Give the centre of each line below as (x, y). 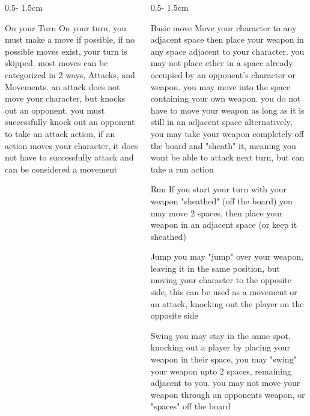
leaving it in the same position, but (215, 268)
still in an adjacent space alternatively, (221, 122)
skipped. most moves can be (56, 63)
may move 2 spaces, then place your (217, 213)
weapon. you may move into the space (220, 86)
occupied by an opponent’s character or (223, 74)
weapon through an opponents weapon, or (228, 394)
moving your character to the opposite (221, 280)
